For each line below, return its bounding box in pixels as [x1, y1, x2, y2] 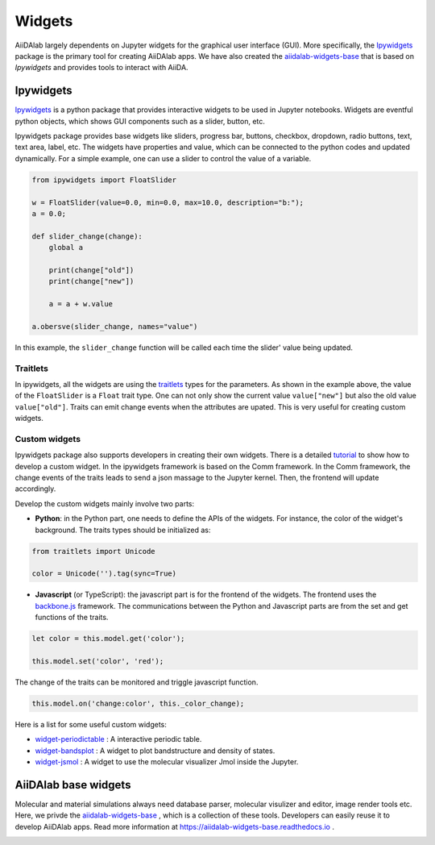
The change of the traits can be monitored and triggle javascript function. [14, 677, 259, 687]
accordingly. [14, 484, 56, 493]
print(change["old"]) [48, 265, 135, 274]
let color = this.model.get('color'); [31, 634, 185, 643]
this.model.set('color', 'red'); [31, 656, 164, 665]
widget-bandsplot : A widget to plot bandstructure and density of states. [35, 746, 275, 756]
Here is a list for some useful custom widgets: [14, 719, 167, 729]
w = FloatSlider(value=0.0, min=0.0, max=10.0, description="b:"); [31, 198, 304, 207]
